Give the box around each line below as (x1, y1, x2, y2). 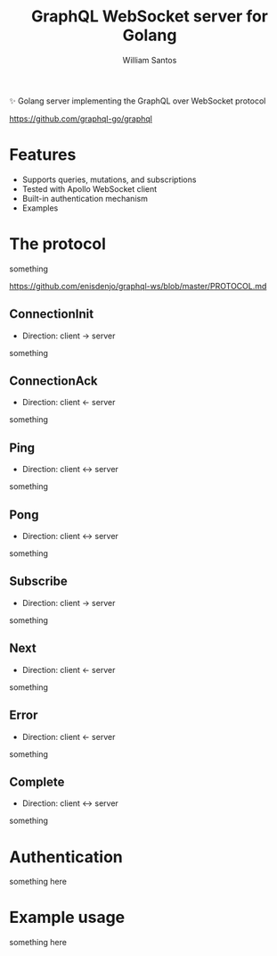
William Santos (122, 54, 177, 65)
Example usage (9, 908, 126, 927)
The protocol (9, 234, 107, 254)
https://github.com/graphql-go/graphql (9, 113, 153, 124)
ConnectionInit (9, 306, 94, 322)
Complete (9, 774, 65, 789)
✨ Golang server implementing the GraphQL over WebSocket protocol (9, 96, 266, 106)
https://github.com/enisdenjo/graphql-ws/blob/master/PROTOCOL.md (9, 280, 267, 291)
